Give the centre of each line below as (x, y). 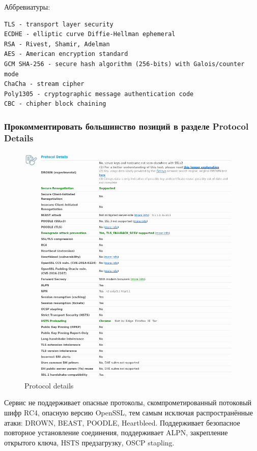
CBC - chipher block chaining (55, 104)
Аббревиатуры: (27, 7)
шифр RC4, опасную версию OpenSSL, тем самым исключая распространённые (128, 412)
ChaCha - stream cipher (44, 84)
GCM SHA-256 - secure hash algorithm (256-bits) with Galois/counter (124, 64)
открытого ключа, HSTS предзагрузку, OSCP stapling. (89, 442)
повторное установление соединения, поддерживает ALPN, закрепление (116, 432)
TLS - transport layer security (59, 24)
